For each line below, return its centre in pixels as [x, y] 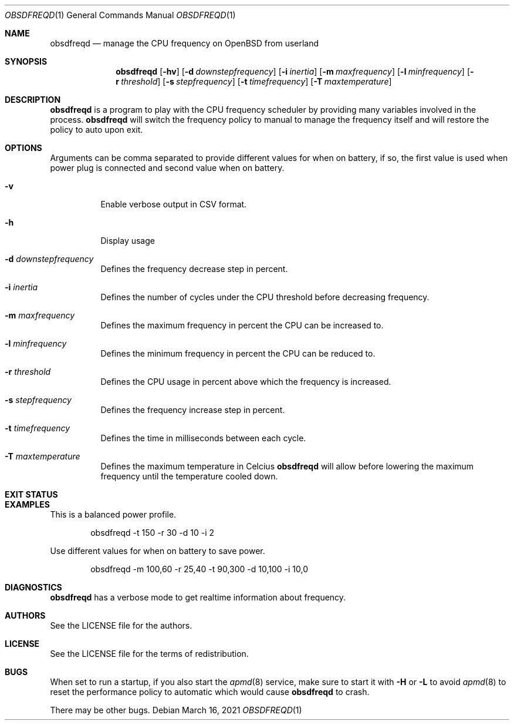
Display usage [128, 241]
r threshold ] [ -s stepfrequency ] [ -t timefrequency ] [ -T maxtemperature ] [254, 81]
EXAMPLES [27, 504]
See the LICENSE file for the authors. [121, 625]
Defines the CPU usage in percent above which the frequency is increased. [246, 382]
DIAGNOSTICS [33, 587]
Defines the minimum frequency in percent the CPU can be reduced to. [238, 353]
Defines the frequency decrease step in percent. [194, 269]
